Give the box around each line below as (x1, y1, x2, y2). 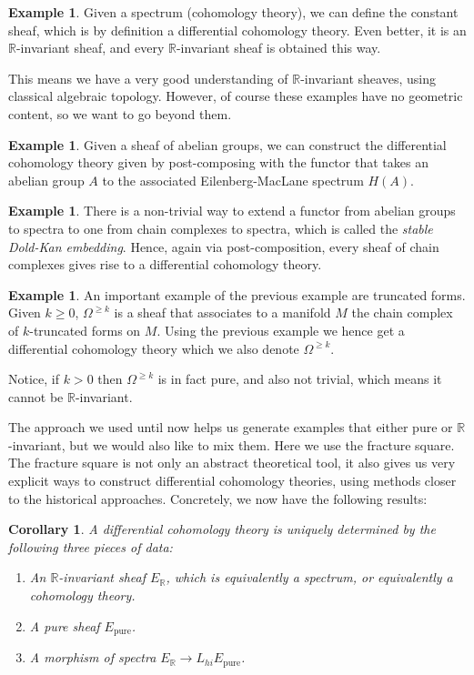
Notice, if (8, 369, 59, 388)
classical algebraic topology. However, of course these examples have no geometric (8, 86, 463, 106)
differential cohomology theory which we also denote (8, 338, 299, 358)
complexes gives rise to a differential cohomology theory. (8, 255, 322, 274)
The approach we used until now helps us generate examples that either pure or (8, 418, 453, 437)
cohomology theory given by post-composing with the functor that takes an (8, 153, 429, 172)
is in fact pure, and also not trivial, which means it (157, 369, 442, 388)
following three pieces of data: (8, 537, 173, 556)
